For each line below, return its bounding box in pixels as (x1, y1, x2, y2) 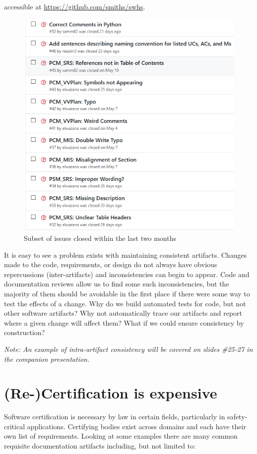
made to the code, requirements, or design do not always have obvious (4, 259, 217, 270)
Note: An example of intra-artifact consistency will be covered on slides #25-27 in (4, 343, 253, 354)
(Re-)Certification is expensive (4, 383, 217, 403)
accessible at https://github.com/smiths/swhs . (4, 1, 145, 11)
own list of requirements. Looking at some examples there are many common (4, 431, 238, 441)
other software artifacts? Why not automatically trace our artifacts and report (4, 308, 243, 318)
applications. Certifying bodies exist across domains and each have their (27, 421, 246, 431)
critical (4, 421, 25, 431)
